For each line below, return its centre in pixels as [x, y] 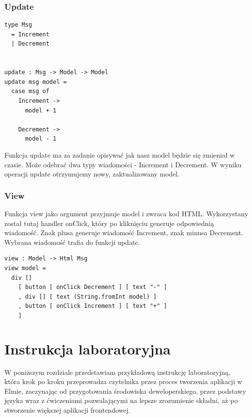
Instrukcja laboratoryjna [88, 348]
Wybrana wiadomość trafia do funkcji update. [72, 242]
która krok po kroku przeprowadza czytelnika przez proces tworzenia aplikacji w [123, 381]
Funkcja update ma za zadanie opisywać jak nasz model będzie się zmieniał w [120, 154]
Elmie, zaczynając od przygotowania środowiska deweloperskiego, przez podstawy [125, 391]
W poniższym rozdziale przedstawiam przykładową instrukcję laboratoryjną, [118, 372]
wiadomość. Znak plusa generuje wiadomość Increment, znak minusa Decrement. [124, 233]
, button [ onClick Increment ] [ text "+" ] [93, 306]
